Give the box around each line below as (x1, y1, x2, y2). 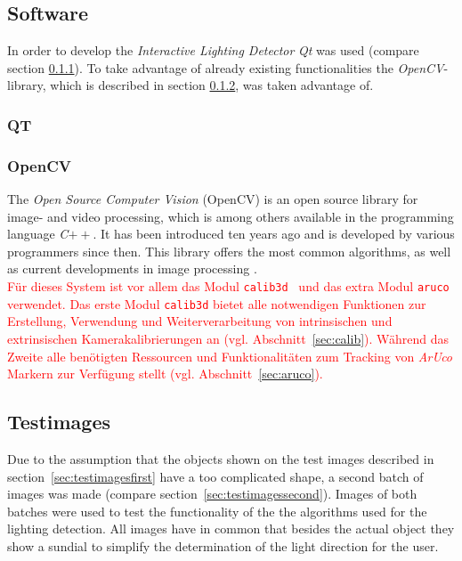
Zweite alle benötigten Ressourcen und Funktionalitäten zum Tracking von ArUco (7, 346, 453, 365)
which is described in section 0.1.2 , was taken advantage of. (50, 76, 374, 94)
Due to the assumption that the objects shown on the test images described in (7, 449, 434, 467)
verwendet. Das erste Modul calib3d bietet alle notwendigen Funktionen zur (7, 294, 426, 313)
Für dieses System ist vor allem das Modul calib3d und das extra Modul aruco (7, 277, 450, 296)
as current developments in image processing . (7, 259, 257, 278)
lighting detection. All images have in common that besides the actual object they (7, 519, 455, 538)
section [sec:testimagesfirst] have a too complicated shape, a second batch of (7, 467, 424, 485)
